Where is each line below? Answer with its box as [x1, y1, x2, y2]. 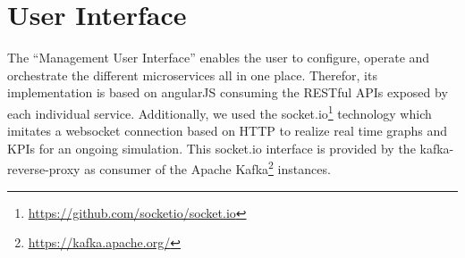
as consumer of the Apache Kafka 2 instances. [84, 157, 331, 178]
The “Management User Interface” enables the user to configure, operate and [7, 48, 430, 67]
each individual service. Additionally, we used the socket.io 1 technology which [7, 101, 432, 122]
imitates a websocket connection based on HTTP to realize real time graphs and [7, 121, 448, 140]
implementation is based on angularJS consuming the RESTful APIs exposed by [7, 83, 448, 102]
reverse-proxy [7, 160, 80, 178]
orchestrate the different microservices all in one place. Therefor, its [7, 65, 377, 84]
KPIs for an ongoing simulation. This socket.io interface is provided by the [7, 138, 416, 157]
